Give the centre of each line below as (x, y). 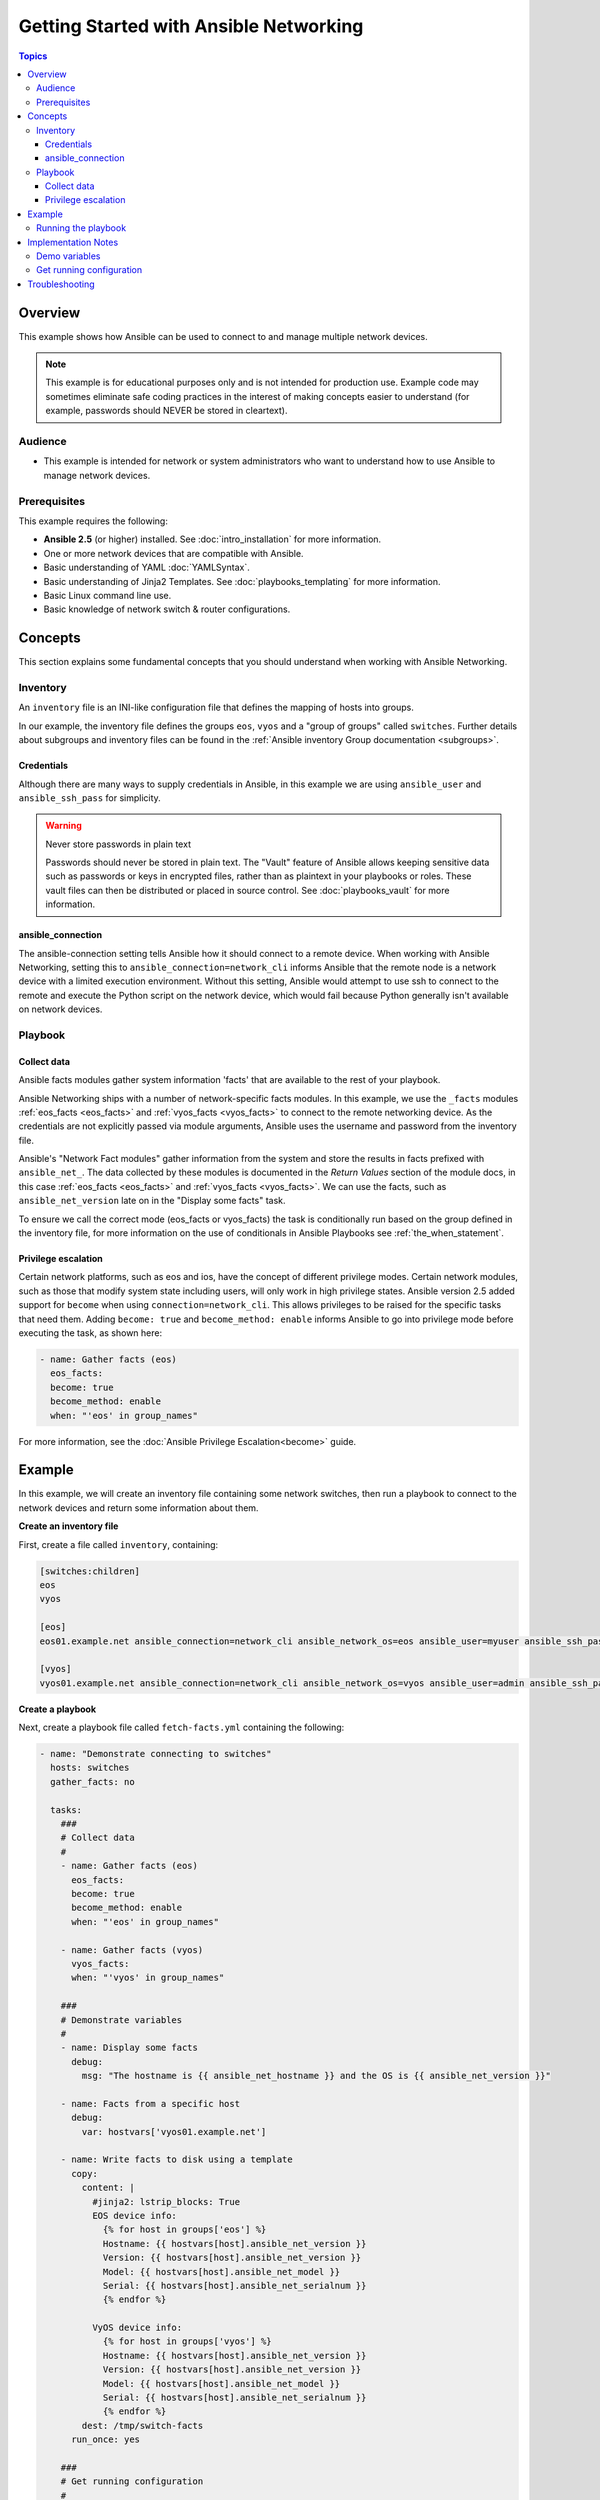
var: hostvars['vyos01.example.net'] (174, 2131)
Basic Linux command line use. (107, 595)
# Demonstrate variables (121, 2019)
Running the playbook (81, 228)
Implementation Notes (73, 242)
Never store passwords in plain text (118, 844)
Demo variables (68, 256)
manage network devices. (97, 475)
